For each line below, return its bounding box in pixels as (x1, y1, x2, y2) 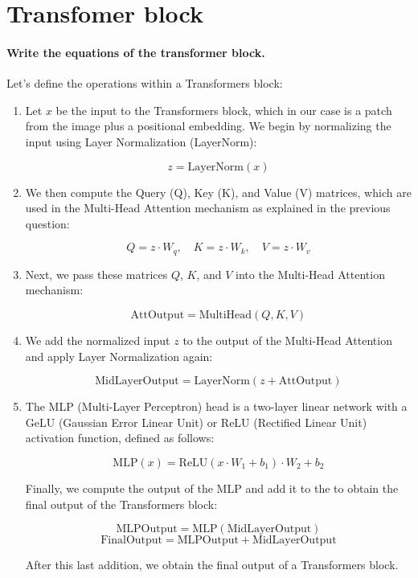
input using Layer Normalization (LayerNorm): (25, 133, 257, 150)
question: (25, 215, 70, 232)
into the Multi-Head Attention (236, 265, 385, 282)
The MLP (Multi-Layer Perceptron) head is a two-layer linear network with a (25, 398, 408, 415)
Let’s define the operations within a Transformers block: (6, 75, 283, 92)
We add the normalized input (25, 331, 170, 348)
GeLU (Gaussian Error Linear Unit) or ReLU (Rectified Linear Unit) (25, 413, 367, 430)
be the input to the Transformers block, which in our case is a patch (55, 101, 392, 118)
